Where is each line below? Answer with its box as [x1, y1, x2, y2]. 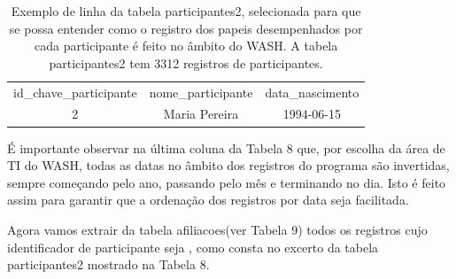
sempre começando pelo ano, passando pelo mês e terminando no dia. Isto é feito [7, 173, 446, 191]
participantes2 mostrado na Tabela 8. [7, 255, 210, 274]
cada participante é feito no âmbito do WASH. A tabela [34, 36, 338, 55]
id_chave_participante [13, 82, 137, 101]
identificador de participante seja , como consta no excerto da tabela [7, 237, 379, 256]
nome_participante [149, 82, 253, 101]
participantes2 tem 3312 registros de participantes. [49, 53, 323, 72]
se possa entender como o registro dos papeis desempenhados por [9, 19, 363, 37]
